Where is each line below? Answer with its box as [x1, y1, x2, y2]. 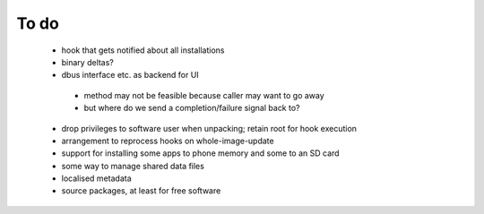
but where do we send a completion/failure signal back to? [83, 103, 300, 114]
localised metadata [61, 173, 132, 184]
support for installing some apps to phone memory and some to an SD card [61, 148, 340, 158]
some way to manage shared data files [61, 160, 205, 171]
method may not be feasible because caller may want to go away [83, 90, 324, 100]
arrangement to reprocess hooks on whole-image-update [61, 135, 274, 146]
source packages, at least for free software [61, 185, 221, 196]
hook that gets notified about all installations [61, 45, 225, 56]
